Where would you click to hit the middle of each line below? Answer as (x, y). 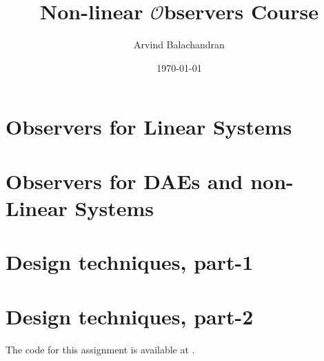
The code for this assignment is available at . (100, 349)
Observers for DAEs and (124, 180)
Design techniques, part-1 (130, 262)
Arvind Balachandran (179, 45)
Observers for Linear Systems (149, 127)
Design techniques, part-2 (130, 316)
